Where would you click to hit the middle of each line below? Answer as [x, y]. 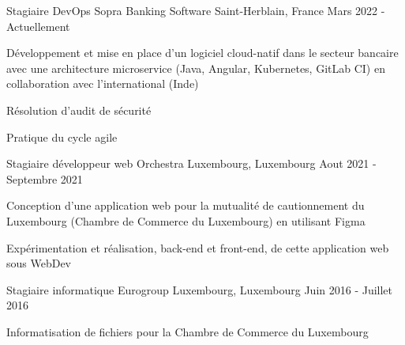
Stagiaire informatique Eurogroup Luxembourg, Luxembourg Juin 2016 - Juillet [200, 289]
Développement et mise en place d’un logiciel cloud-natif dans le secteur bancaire [202, 53]
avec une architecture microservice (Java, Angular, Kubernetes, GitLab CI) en [196, 68]
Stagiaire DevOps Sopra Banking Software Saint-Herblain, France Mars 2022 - [196, 10]
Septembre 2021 [45, 178]
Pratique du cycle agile [62, 136]
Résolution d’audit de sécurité [79, 110]
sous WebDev [39, 263]
